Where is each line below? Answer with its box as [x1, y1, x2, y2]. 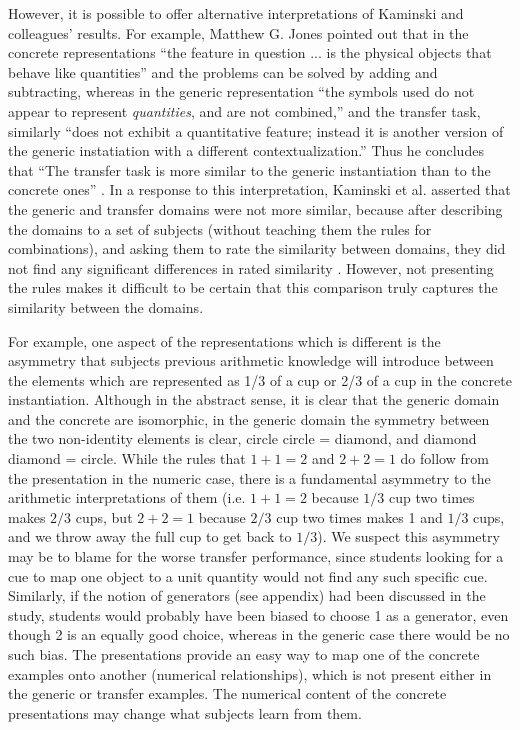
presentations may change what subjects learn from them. [8, 702, 362, 723]
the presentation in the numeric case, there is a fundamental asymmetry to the [8, 467, 491, 488]
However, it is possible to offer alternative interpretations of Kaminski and [8, 3, 464, 23]
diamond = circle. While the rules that [8, 448, 246, 469]
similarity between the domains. [8, 296, 204, 317]
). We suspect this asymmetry [317, 526, 500, 547]
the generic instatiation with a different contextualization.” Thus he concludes [8, 140, 484, 161]
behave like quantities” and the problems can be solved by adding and [8, 61, 438, 82]
